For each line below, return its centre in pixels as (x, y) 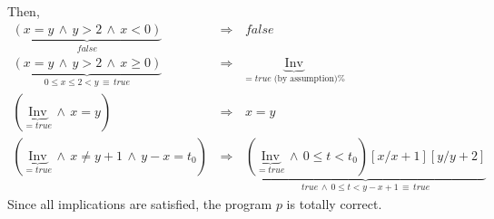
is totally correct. (334, 204)
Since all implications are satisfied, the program (140, 204)
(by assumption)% (309, 78)
